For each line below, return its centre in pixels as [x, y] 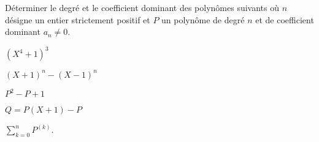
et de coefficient [285, 19]
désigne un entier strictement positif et [78, 19]
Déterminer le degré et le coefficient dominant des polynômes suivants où [142, 7]
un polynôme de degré [203, 19]
